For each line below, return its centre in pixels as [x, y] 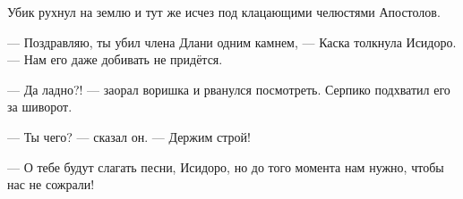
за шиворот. [40, 107]
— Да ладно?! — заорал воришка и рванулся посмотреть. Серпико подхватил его [229, 89]
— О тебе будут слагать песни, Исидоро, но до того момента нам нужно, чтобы [226, 166]
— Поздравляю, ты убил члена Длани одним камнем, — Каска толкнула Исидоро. [232, 41]
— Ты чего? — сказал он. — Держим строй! [129, 136]
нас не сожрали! [51, 184]
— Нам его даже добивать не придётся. [115, 59]
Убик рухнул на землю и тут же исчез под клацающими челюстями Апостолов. [224, 12]
